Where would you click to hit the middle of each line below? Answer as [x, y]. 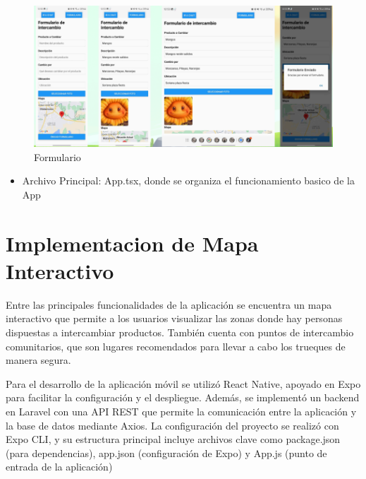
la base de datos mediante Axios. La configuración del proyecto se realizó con [172, 425]
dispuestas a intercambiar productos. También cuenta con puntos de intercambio [180, 332]
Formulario [57, 156]
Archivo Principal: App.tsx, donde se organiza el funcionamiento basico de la [188, 181]
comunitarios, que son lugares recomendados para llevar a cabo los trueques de [176, 346]
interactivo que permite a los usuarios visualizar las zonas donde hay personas [174, 318]
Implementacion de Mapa [132, 243]
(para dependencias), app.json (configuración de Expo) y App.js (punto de [166, 453]
